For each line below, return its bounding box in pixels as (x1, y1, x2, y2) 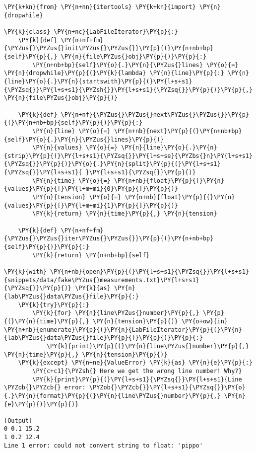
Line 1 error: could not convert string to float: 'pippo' (4, 442, 203, 449)
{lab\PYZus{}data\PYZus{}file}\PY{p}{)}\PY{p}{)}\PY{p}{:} (4, 334, 203, 342)
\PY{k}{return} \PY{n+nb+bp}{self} (32, 251, 150, 259)
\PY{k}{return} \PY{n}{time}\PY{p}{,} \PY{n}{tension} (32, 210, 217, 218)
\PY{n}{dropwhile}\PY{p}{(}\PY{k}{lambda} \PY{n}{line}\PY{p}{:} (4, 70, 224, 77)
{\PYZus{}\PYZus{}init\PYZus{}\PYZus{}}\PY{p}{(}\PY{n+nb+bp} (4, 45, 214, 52)
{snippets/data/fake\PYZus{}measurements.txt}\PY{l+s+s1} (4, 276, 199, 284)
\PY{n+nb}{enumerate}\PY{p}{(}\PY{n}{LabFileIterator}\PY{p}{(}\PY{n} (4, 326, 242, 333)
